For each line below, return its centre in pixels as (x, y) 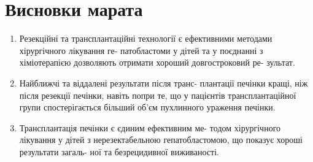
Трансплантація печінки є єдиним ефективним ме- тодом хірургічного (150, 127)
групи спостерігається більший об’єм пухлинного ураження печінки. (147, 107)
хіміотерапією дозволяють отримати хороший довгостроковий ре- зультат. (157, 62)
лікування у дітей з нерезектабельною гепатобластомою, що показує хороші (161, 140)
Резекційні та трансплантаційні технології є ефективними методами (146, 38)
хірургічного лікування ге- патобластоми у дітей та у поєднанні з (141, 50)
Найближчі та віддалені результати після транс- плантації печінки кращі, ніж (164, 83)
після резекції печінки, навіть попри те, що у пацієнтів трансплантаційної (158, 95)
